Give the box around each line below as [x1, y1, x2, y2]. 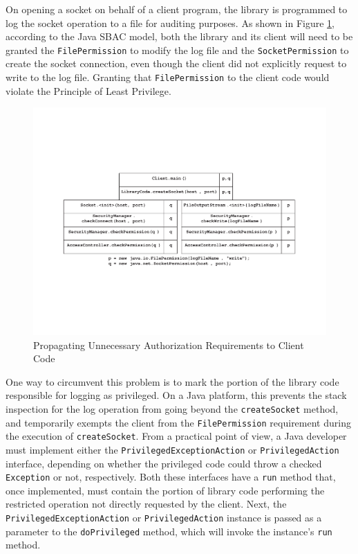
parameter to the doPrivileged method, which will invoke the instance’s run [6, 524, 332, 538]
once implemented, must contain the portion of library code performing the [6, 483, 325, 497]
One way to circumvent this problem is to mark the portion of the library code [6, 374, 339, 388]
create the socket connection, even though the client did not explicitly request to [6, 56, 347, 71]
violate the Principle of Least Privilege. [6, 83, 171, 98]
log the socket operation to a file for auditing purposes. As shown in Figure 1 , [6, 15, 335, 30]
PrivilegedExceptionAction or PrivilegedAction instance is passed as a [6, 510, 322, 524]
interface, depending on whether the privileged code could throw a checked [6, 456, 322, 470]
